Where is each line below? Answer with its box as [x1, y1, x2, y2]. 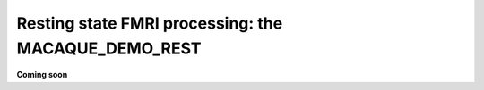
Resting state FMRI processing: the [16, 13, 283, 33]
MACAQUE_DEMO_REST [16, 38, 202, 58]
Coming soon [16, 70, 68, 80]
